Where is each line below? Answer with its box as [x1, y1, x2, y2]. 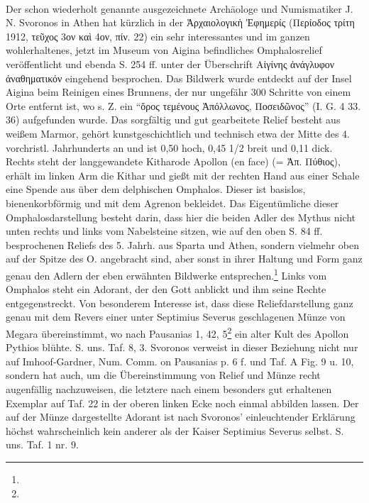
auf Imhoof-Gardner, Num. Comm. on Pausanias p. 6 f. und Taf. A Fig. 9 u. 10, [6, 353, 354, 368]
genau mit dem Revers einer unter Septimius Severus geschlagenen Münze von [6, 309, 346, 324]
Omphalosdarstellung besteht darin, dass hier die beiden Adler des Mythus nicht [6, 209, 356, 224]
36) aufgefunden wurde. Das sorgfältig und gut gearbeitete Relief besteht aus [6, 112, 341, 127]
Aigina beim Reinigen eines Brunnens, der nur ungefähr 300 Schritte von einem [6, 84, 351, 99]
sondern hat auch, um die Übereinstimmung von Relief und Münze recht [6, 367, 321, 382]
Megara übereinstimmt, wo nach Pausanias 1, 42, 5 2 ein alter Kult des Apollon [6, 324, 349, 341]
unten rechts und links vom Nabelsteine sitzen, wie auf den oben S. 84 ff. [6, 223, 323, 238]
